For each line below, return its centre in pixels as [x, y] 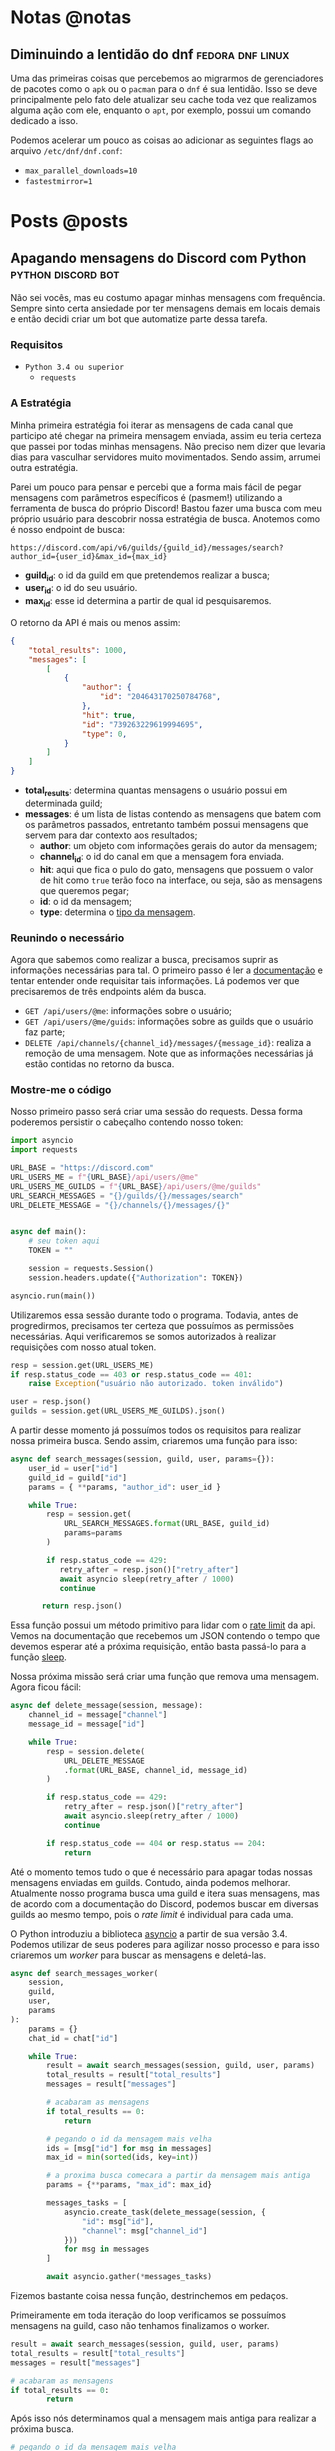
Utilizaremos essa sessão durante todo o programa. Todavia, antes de [154, 1315]
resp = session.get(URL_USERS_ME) [82, 1365]
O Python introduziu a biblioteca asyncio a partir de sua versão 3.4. [149, 1933]
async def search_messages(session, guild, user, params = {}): [142, 1459]
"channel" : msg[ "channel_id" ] [144, 2231]
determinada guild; [63, 803]
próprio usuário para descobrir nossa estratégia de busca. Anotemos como [165, 518]
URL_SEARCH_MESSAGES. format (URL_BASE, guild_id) [167, 1524]
